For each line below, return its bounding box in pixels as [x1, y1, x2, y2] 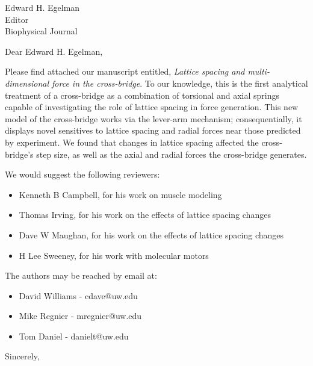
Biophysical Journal [5, 25, 78, 37]
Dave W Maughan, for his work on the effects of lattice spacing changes [19, 228, 284, 241]
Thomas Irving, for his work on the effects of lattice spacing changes [19, 208, 271, 221]
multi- [247, 65, 270, 78]
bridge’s [5, 147, 34, 160]
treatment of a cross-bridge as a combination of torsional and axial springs [5, 88, 280, 101]
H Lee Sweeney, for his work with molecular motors [19, 249, 209, 261]
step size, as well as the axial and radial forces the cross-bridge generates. [36, 147, 307, 160]
